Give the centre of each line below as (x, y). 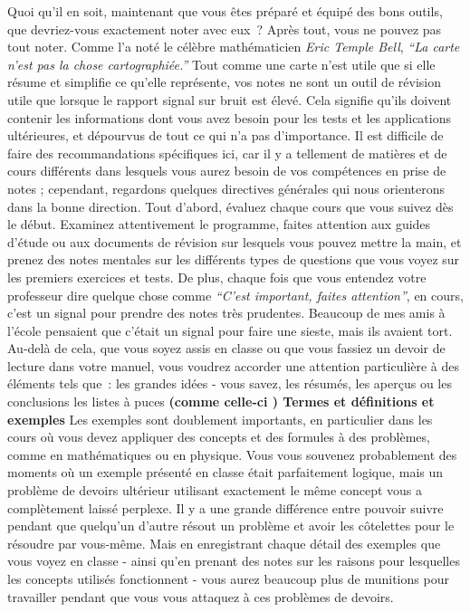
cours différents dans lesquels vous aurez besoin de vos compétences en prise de (227, 171)
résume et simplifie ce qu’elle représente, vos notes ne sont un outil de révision (224, 82)
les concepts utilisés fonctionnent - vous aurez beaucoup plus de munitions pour (228, 579)
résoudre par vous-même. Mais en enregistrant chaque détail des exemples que (224, 543)
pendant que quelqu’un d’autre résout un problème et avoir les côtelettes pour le (231, 526)
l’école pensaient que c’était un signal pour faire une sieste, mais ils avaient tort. (230, 330)
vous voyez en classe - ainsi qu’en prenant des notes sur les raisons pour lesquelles (234, 561)
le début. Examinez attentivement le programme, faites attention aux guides (219, 224)
